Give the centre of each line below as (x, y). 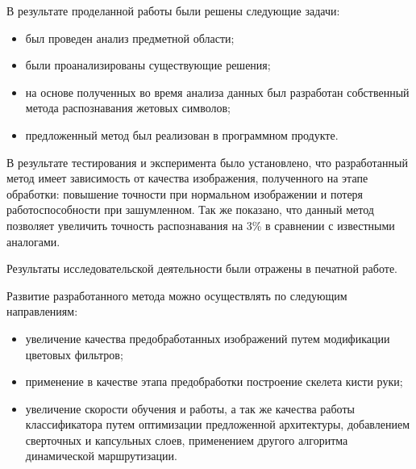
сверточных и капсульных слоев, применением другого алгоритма (187, 440)
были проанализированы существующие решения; (148, 65)
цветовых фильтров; (74, 354)
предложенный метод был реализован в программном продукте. (182, 134)
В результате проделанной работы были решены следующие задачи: (173, 10)
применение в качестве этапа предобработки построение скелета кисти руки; (214, 381)
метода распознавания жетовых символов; (128, 108)
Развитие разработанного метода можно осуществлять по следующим (177, 295)
